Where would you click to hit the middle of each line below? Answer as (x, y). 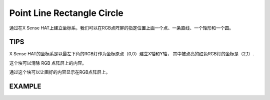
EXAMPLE (25, 86)
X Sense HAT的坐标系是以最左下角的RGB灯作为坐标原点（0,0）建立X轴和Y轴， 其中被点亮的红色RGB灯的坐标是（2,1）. (132, 54)
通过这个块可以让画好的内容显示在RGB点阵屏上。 (60, 72)
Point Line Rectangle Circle (66, 13)
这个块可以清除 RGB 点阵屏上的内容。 (48, 63)
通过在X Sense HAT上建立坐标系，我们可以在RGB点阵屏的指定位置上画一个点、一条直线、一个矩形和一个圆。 (121, 28)
